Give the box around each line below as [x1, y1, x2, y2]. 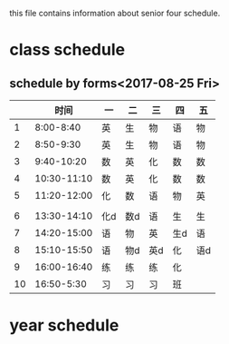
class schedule [9, 40, 125, 60]
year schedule [9, 315, 119, 336]
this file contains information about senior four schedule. [9, 8, 221, 18]
